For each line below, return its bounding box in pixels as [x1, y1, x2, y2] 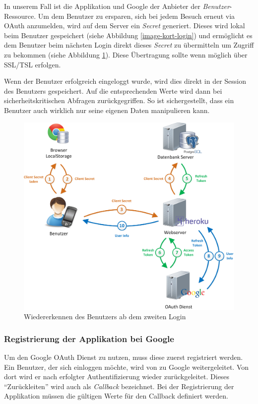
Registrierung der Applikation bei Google [4, 332, 174, 345]
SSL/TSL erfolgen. [4, 59, 61, 69]
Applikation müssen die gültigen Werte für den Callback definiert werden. [4, 391, 228, 401]
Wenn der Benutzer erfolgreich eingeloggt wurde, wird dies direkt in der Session [4, 76, 247, 86]
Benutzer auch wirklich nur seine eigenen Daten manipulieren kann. [4, 105, 210, 115]
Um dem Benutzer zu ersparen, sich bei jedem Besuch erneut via [38, 10, 235, 21]
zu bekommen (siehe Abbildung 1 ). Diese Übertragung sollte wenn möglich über [4, 49, 248, 59]
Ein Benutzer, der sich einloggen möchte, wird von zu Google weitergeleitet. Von [4, 361, 249, 372]
